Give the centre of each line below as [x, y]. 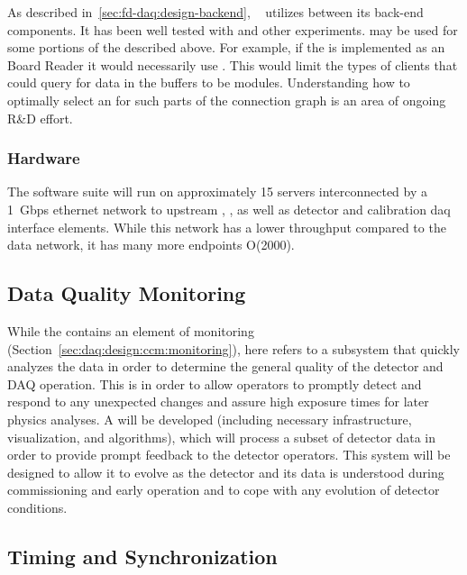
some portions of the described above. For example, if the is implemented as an [226, 47]
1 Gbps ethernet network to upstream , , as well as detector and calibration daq [229, 209]
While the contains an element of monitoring [131, 330]
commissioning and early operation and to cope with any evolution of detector [224, 490]
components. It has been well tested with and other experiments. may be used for [233, 29]
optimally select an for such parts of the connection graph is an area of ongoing [227, 100]
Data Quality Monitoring [127, 293]
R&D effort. [40, 118]
